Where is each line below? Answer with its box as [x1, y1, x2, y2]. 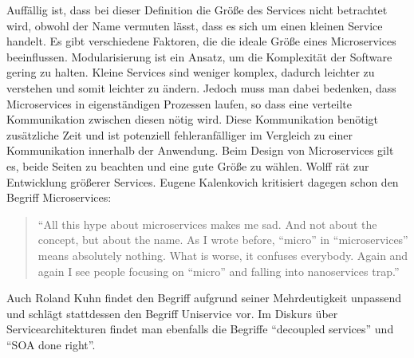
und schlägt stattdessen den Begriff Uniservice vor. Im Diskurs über [6, 305, 338, 321]
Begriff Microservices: [6, 189, 112, 206]
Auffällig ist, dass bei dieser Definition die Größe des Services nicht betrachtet [6, 2, 388, 18]
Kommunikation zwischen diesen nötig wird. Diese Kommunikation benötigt [6, 111, 378, 128]
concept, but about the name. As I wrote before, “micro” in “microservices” [37, 231, 408, 248]
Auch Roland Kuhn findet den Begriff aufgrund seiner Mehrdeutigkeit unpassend [6, 289, 402, 306]
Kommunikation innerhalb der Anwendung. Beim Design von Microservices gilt [6, 142, 394, 159]
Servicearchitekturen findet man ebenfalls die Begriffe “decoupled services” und [6, 321, 394, 337]
